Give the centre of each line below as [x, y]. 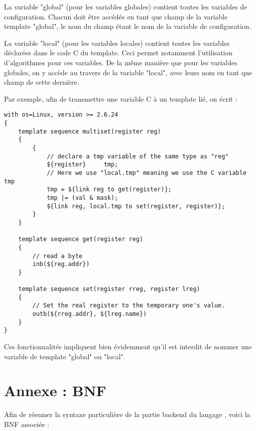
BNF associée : [27, 424]
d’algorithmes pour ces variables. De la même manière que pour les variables [121, 62]
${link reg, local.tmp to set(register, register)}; [136, 206]
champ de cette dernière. [42, 82]
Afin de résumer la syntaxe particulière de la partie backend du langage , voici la [127, 414]
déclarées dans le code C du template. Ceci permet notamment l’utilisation [118, 53]
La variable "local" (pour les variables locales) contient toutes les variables [117, 43]
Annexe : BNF [55, 390]
